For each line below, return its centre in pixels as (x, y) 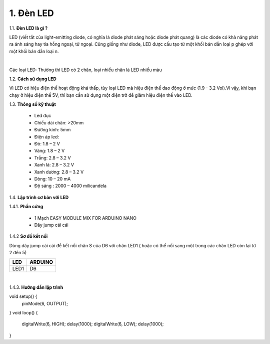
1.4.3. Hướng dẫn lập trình (36, 287)
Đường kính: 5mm (52, 130)
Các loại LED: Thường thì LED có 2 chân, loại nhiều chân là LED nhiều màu (86, 70)
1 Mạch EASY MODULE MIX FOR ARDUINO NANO (85, 218)
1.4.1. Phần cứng (26, 207)
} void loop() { (23, 313)
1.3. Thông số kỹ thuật (32, 104)
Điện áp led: (47, 137)
